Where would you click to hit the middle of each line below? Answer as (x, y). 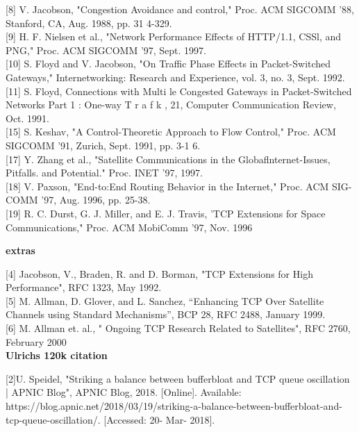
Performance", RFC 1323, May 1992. (84, 287)
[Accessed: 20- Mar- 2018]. (159, 419)
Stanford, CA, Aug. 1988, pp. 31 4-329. (89, 23)
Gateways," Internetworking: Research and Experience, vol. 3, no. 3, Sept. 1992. (175, 77)
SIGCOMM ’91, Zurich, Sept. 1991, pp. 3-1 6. (103, 145)
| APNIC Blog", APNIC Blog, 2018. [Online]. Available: (124, 392)
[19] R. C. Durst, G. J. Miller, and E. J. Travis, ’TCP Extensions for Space (166, 213)
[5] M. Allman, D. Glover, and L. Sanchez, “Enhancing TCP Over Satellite (165, 300)
